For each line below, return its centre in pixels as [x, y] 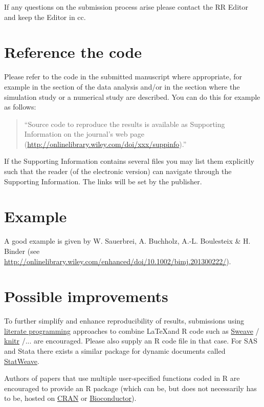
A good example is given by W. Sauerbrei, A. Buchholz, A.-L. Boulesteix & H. [127, 241]
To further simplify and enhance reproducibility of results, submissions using [124, 321]
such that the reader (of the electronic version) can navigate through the [118, 171]
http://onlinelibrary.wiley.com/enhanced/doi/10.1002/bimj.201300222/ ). [118, 261]
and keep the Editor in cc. [45, 17]
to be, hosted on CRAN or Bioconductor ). [70, 398]
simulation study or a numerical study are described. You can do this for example [132, 97]
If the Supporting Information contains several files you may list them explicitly [129, 161]
